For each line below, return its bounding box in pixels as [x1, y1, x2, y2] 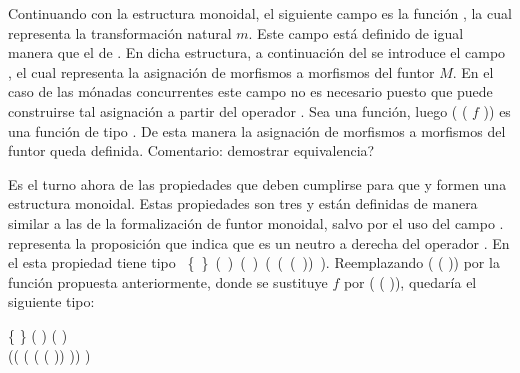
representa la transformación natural [8, 22, 232, 43]
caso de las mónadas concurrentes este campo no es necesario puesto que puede [8, 81, 493, 102]
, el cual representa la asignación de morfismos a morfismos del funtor [8, 61, 435, 82]
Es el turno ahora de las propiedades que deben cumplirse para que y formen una [8, 173, 507, 194]
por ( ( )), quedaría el [343, 271, 477, 292]
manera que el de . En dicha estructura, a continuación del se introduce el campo [8, 42, 506, 63]
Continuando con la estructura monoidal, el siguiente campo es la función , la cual [8, 3, 512, 23]
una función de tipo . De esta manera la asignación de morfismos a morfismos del [8, 120, 506, 141]
